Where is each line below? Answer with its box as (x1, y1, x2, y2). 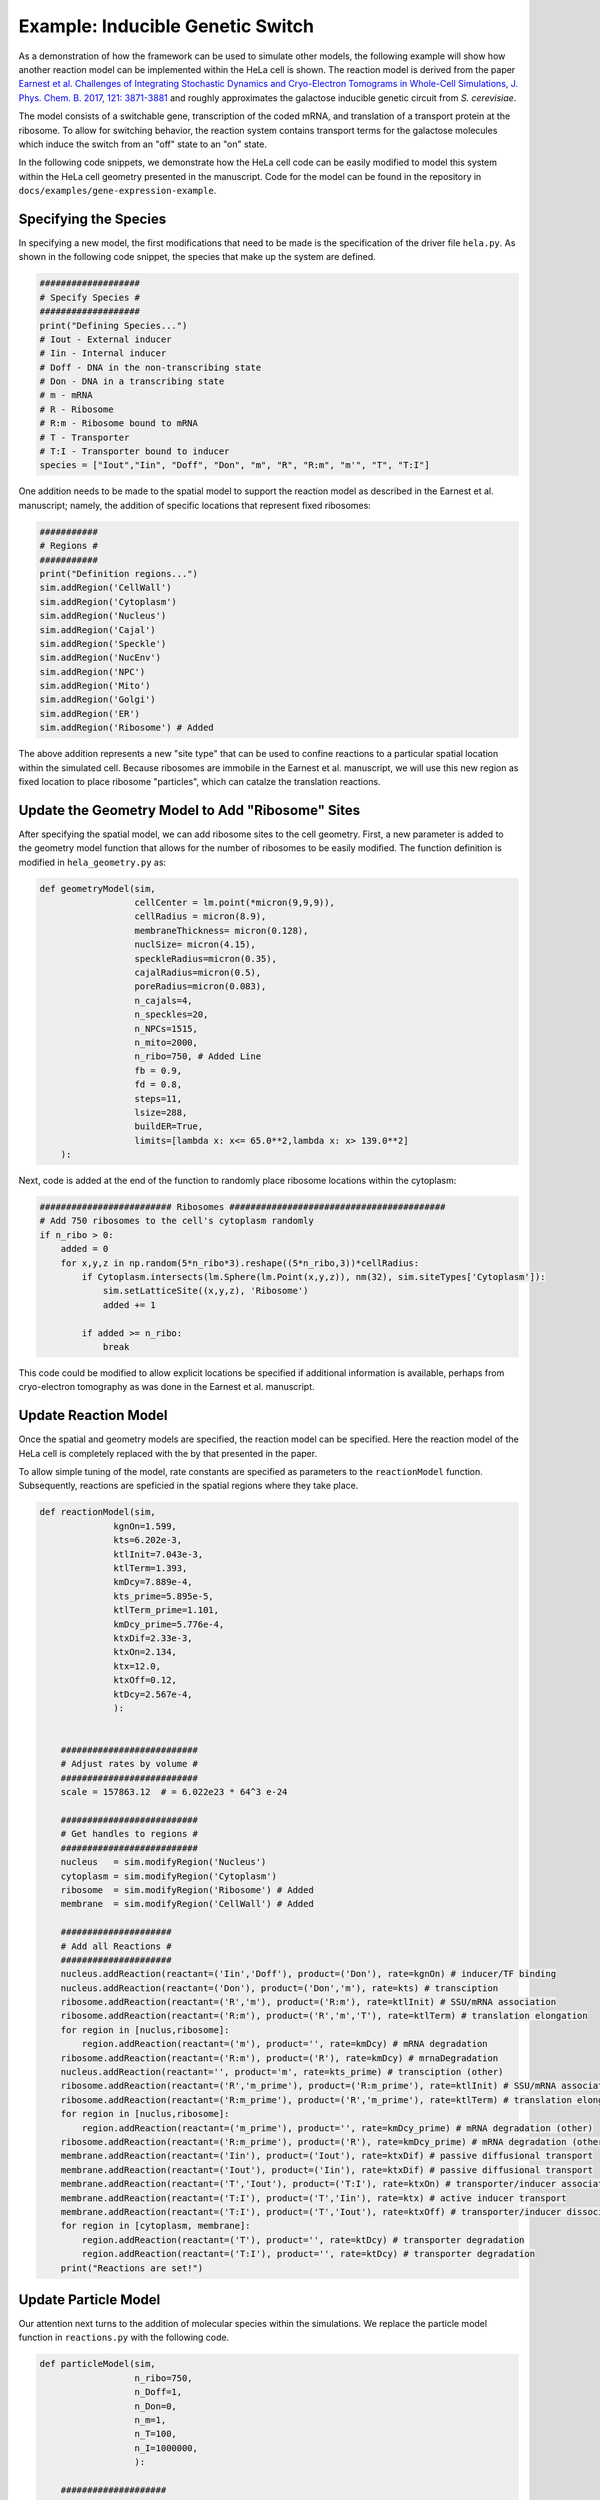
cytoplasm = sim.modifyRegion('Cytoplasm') (60, 1870, 277, 1882)
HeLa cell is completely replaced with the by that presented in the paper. (18, 1447, 318, 1459)
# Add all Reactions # (60, 1940, 172, 1952)
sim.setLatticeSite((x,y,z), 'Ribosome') (102, 1285, 309, 1297)
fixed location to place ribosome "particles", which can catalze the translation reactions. (18, 776, 381, 788)
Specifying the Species (18, 210, 167, 227)
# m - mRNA (39, 390, 93, 401)
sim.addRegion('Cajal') (39, 624, 157, 635)
